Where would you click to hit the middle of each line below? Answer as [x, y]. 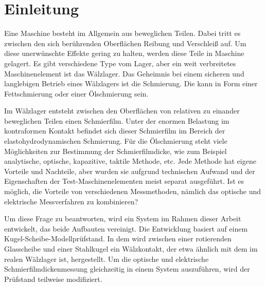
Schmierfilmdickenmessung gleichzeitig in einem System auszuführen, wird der [127, 269]
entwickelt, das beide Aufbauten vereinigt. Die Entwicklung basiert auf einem [126, 228]
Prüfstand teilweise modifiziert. [53, 279]
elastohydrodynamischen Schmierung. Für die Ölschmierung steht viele [116, 141]
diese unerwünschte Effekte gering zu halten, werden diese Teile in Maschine [124, 53]
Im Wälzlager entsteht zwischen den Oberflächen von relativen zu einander [122, 111]
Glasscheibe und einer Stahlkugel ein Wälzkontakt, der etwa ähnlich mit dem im [131, 249]
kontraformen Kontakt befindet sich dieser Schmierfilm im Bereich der [115, 131]
